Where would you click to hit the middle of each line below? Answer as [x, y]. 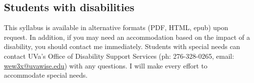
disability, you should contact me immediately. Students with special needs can [122, 46]
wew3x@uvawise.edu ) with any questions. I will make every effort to [106, 65]
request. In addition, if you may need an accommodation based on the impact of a [127, 37]
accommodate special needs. [46, 75]
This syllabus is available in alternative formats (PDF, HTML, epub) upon [116, 27]
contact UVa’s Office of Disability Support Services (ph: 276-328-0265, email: [119, 56]
